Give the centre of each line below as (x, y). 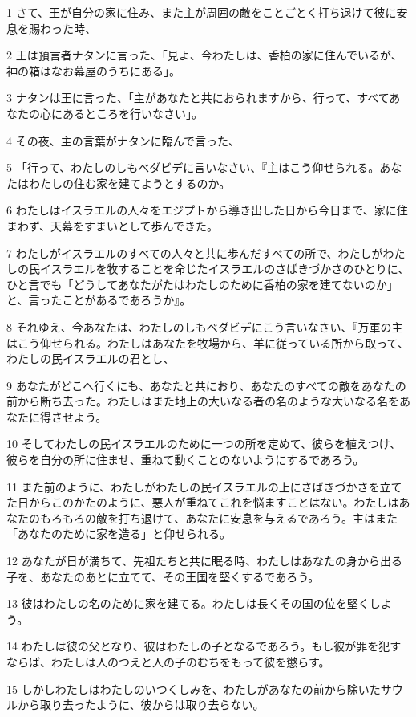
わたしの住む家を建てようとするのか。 (129, 183)
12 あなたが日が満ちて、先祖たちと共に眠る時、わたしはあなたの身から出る (204, 561)
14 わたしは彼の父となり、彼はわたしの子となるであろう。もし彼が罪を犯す (204, 646)
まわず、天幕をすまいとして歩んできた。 (112, 225)
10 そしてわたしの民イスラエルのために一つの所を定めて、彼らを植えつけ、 (204, 444)
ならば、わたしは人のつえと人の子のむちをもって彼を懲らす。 (168, 662)
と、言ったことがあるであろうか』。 (99, 300)
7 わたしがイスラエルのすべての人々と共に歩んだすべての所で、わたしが (195, 253)
